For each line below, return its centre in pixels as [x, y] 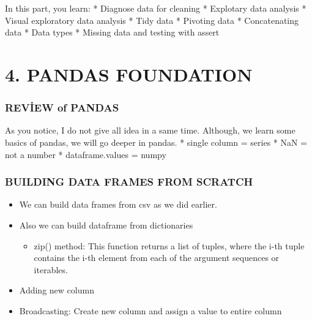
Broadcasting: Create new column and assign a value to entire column [150, 310]
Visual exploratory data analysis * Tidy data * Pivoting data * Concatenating [152, 20]
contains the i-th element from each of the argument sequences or [157, 258]
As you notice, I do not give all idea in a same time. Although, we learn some [150, 130]
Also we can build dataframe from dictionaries [106, 225]
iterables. [51, 269]
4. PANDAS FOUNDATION [129, 74]
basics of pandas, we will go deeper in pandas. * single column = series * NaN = [156, 142]
